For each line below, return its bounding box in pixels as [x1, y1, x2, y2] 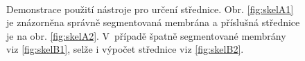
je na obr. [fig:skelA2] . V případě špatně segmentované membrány [6, 28, 286, 42]
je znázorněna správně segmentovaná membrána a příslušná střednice [6, 15, 300, 29]
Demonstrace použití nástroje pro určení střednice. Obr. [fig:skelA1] [6, 1, 294, 16]
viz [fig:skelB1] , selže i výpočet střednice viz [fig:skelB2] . [6, 42, 244, 56]
